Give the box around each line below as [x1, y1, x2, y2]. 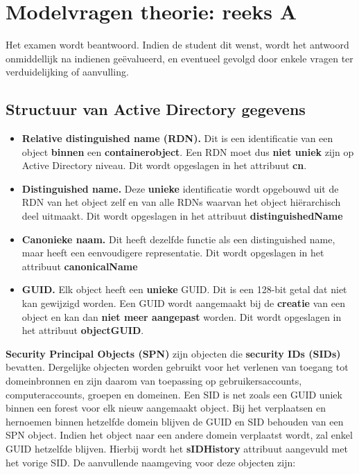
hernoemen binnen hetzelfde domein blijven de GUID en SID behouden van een [6, 414, 344, 428]
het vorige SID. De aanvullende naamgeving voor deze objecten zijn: [6, 455, 296, 469]
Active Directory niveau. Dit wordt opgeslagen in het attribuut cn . [21, 158, 307, 173]
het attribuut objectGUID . [21, 323, 144, 337]
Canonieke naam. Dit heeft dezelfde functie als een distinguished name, [21, 231, 335, 246]
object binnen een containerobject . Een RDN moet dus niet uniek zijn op [21, 144, 354, 159]
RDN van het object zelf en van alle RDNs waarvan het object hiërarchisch [21, 195, 341, 209]
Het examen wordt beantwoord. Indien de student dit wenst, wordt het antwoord [6, 37, 349, 52]
